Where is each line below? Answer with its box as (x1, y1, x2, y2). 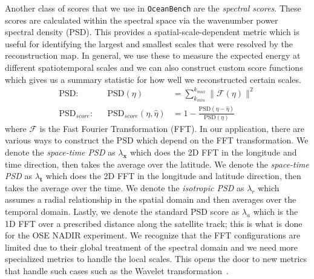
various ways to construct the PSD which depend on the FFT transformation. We (5, 134, 309, 146)
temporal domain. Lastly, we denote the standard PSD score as (5, 205, 240, 217)
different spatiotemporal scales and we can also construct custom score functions (5, 61, 303, 74)
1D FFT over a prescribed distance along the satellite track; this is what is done (5, 217, 303, 229)
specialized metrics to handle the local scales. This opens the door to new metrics (5, 252, 307, 265)
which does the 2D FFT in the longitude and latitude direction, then (45, 169, 301, 182)
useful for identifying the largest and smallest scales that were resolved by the (5, 37, 293, 50)
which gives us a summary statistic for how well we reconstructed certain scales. (5, 73, 301, 85)
